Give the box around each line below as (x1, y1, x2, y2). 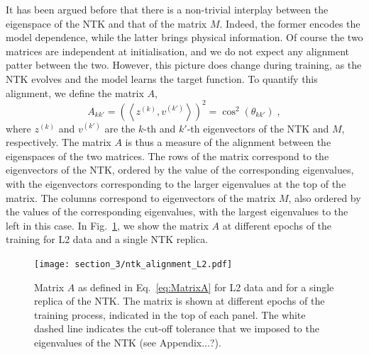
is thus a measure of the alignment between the (125, 135, 331, 150)
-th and (143, 120, 176, 135)
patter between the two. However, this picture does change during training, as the (6, 57, 362, 72)
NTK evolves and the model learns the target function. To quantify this (6, 71, 318, 86)
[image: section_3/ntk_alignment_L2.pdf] (34, 259, 233, 269)
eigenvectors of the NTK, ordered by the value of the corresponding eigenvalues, (6, 162, 354, 177)
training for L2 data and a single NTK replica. (6, 232, 209, 247)
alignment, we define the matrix (6, 85, 144, 100)
